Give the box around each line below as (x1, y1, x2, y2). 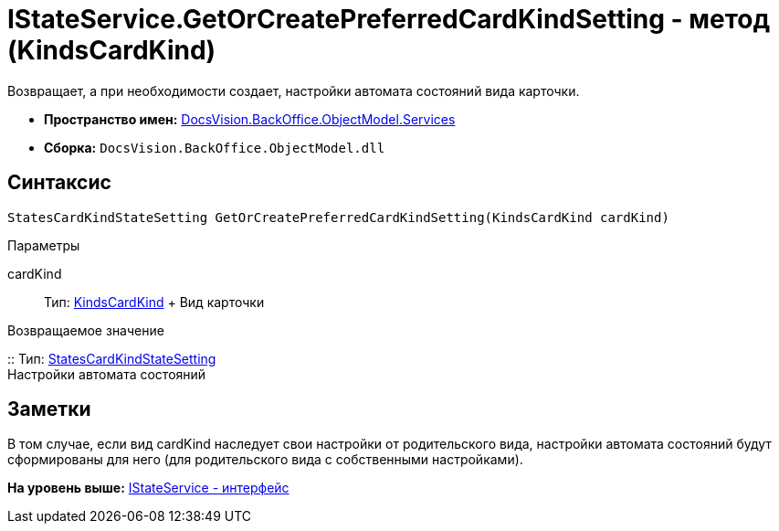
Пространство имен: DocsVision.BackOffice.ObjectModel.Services (44, 111, 456, 127)
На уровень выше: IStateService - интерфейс (7, 480, 289, 496)
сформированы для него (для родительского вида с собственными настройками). (7, 451, 523, 468)
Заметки (7, 398, 91, 421)
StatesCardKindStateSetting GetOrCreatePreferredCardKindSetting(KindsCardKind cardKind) (7, 209, 669, 225)
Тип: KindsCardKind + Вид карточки (44, 293, 265, 310)
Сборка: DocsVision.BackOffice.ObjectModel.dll (44, 139, 385, 155)
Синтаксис (7, 171, 111, 195)
